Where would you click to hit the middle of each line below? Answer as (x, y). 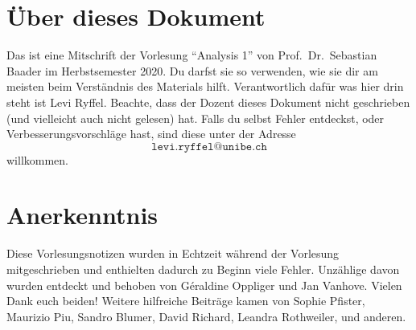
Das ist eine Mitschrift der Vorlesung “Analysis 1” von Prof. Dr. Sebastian (192, 55)
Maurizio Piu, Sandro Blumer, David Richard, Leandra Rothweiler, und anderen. (206, 316)
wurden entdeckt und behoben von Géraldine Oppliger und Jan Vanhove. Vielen (204, 285)
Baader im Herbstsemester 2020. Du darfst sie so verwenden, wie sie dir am (192, 70)
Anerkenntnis (82, 215)
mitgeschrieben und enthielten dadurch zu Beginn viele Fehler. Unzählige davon (203, 269)
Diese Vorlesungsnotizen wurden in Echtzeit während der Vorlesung (173, 253)
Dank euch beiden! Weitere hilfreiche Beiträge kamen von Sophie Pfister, (186, 301)
